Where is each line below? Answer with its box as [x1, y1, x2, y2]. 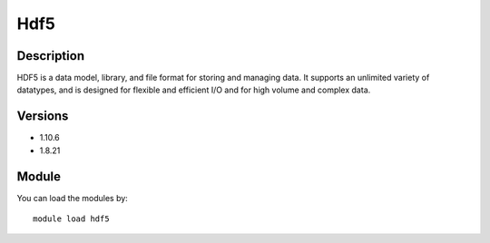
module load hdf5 [33, 214, 110, 224]
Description [16, 48, 85, 63]
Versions [16, 109, 69, 124]
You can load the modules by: [16, 192, 129, 203]
